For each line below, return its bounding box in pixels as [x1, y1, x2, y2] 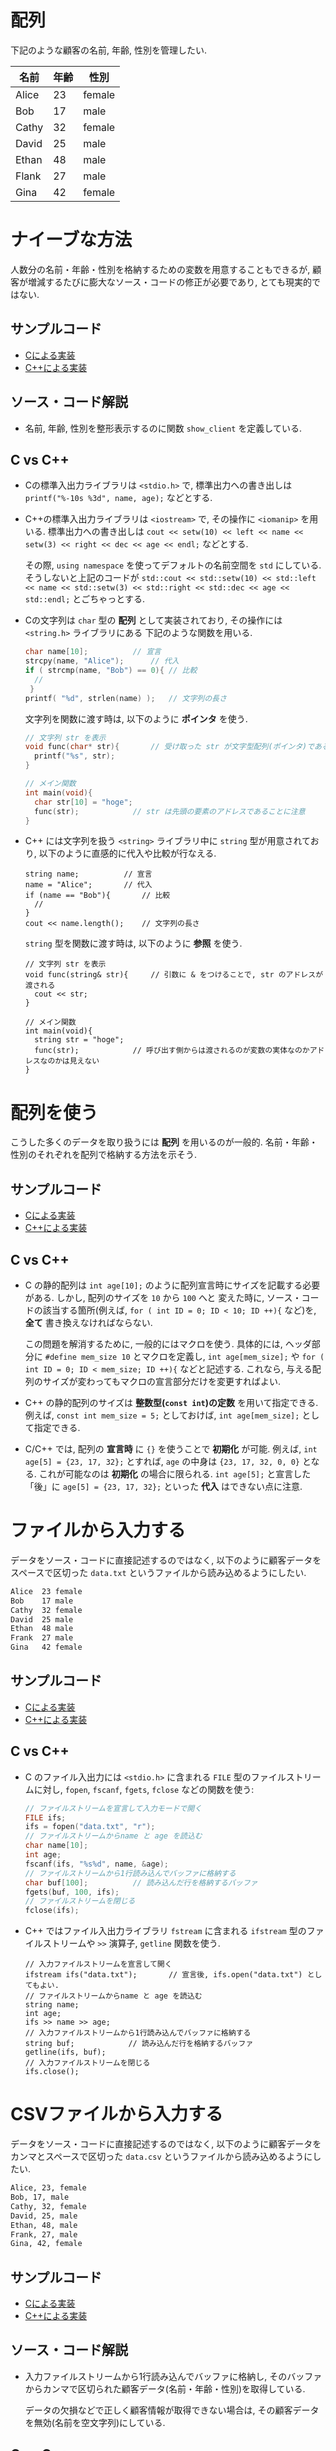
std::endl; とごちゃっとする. [24, 593, 145, 605]
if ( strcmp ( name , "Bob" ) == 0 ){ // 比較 [24, 666, 198, 676]
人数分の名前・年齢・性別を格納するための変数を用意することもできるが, [10, 263, 311, 275]
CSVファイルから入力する [10, 2103, 223, 2126]
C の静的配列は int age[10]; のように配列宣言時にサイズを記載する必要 [24, 1279, 321, 1291]
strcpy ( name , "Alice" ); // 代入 [24, 656, 180, 666]
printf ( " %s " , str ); [34, 751, 116, 761]
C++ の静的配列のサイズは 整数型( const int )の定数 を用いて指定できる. [24, 1397, 319, 1408]
